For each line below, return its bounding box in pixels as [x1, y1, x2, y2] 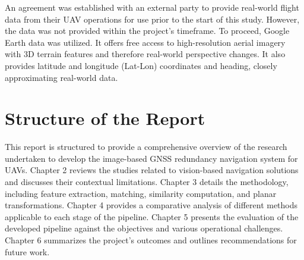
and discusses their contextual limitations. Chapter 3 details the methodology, [5, 176, 289, 188]
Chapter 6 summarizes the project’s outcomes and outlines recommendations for [5, 234, 297, 246]
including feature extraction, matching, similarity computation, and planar [5, 187, 277, 199]
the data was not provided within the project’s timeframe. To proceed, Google [5, 24, 290, 37]
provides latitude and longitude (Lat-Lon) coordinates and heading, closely [5, 59, 277, 71]
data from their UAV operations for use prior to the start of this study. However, [5, 12, 300, 25]
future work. [5, 245, 50, 258]
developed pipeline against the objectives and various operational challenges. [5, 222, 283, 234]
